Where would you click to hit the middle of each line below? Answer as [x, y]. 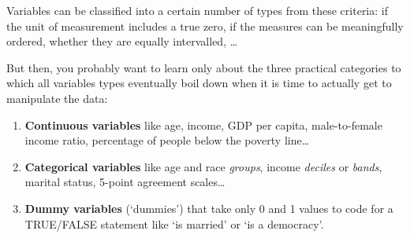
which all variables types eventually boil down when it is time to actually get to [199, 83]
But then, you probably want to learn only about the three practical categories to [204, 67]
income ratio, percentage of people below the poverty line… [167, 140]
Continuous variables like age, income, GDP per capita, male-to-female [203, 124]
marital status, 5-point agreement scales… [125, 182]
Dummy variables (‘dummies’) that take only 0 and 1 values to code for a [209, 208]
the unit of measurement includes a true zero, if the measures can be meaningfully [205, 26]
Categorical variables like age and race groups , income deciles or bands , [203, 166]
